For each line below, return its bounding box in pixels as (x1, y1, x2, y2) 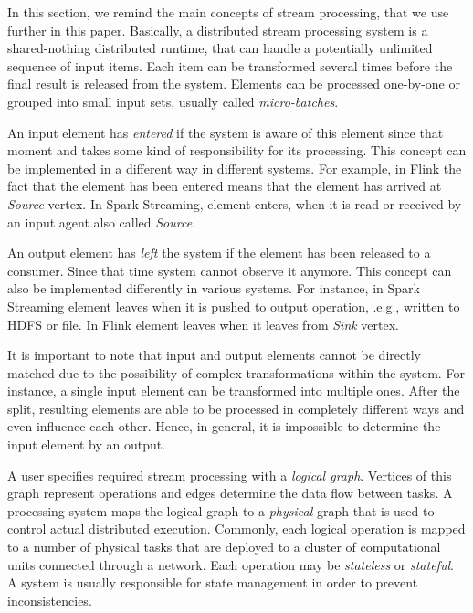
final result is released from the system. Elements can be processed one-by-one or (7, 74, 460, 93)
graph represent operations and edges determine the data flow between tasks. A (7, 483, 453, 502)
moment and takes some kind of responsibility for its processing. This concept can (7, 141, 467, 160)
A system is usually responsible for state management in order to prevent (7, 573, 418, 592)
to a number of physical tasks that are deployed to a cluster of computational (7, 537, 441, 556)
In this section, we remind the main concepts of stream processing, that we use (7, 3, 449, 21)
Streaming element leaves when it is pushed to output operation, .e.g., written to (7, 296, 460, 315)
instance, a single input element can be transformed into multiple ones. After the (7, 381, 460, 400)
